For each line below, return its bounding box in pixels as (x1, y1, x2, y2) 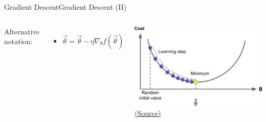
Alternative (4, 26, 39, 36)
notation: (4, 36, 33, 47)
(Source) (135, 107, 161, 118)
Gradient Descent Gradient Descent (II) (4, 2, 127, 12)
